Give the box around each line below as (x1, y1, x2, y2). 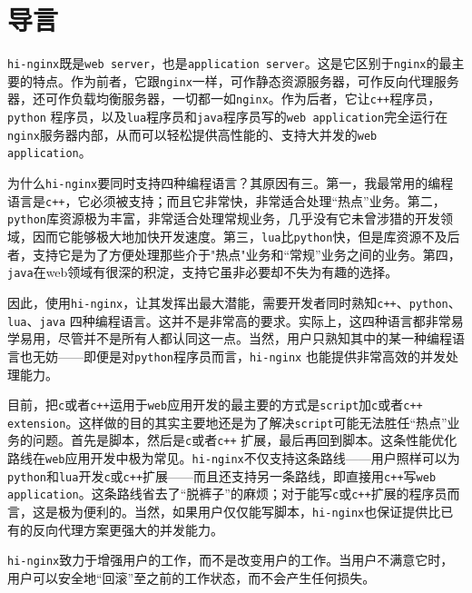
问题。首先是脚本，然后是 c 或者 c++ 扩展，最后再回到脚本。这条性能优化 (32, 430, 457, 450)
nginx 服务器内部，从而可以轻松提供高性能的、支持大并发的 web (7, 124, 378, 143)
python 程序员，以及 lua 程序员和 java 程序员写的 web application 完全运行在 (7, 107, 448, 126)
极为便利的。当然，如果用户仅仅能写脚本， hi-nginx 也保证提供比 (57, 502, 441, 521)
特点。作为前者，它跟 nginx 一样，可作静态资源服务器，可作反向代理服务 (32, 71, 459, 90)
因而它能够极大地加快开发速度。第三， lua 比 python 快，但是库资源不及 (32, 227, 447, 246)
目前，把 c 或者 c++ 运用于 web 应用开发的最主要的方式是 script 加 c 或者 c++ (7, 395, 423, 414)
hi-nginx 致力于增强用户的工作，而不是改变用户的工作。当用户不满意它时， (7, 550, 454, 569)
